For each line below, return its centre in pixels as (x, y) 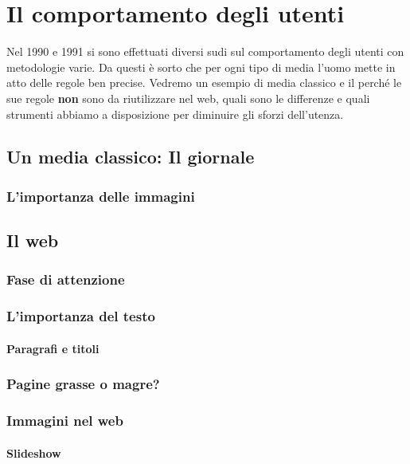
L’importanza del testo (81, 316)
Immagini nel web (65, 421)
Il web (33, 240)
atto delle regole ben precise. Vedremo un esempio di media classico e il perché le (204, 83)
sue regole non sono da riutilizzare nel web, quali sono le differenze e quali (188, 98)
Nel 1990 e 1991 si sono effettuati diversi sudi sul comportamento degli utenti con (205, 51)
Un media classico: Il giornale (131, 157)
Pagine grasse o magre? (83, 384)
